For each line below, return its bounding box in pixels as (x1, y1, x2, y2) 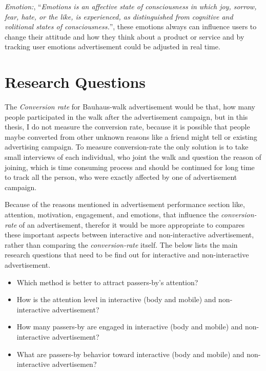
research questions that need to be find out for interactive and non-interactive (5, 249, 249, 260)
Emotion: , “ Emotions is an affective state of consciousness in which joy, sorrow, (5, 1, 257, 11)
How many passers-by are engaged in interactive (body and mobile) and (16, 321, 243, 332)
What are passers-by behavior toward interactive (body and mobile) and (16, 348, 244, 359)
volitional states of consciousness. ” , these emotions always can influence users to (5, 21, 257, 32)
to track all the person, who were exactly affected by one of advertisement (5, 172, 237, 182)
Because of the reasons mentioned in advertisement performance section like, (5, 199, 245, 210)
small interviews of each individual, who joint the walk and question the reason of (5, 152, 261, 162)
